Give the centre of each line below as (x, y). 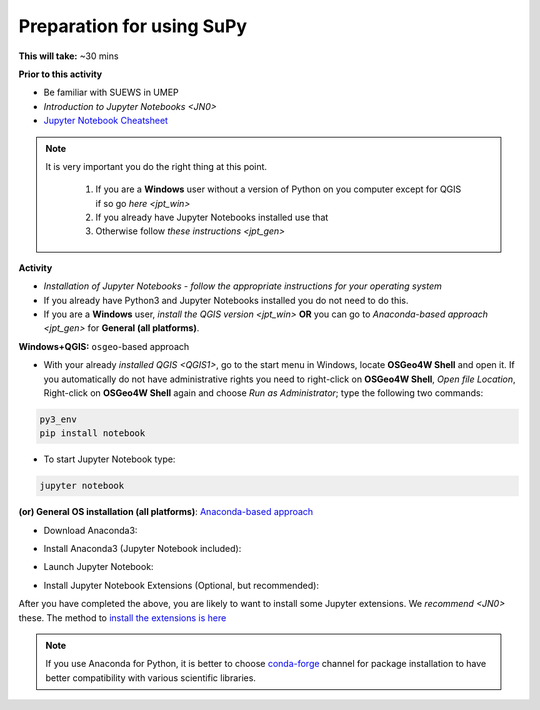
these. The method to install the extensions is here (122, 617)
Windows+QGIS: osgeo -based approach (104, 346)
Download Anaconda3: (90, 530)
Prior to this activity (60, 74)
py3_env (58, 419)
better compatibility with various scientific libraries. (151, 677)
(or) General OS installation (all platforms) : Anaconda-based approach (166, 512)
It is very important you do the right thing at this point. (156, 166)
